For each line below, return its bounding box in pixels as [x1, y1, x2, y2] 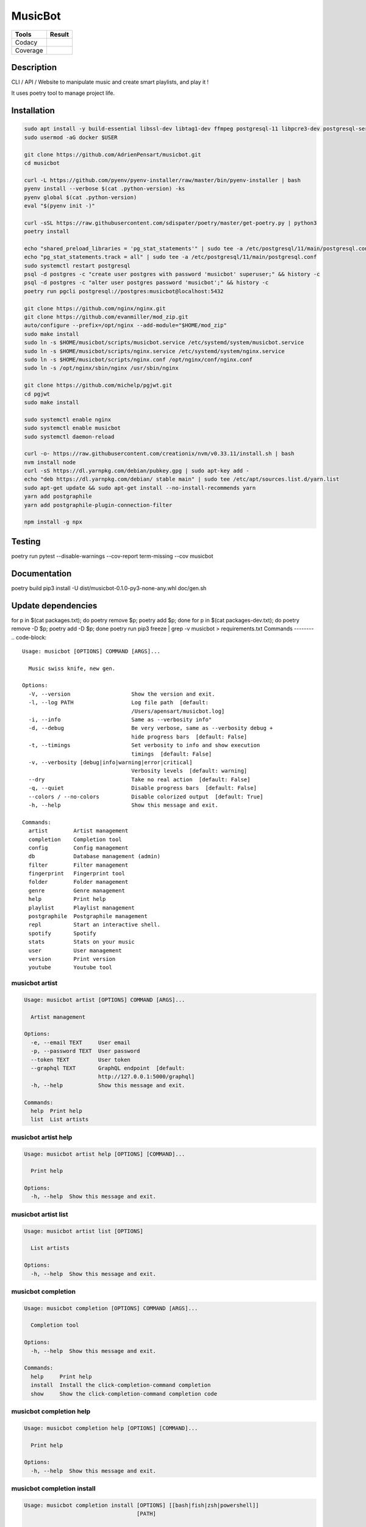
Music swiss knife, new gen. [28, 665, 116, 672]
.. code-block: [11, 633, 47, 641]
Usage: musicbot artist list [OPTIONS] [24, 1228, 143, 1234]
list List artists [30, 1116, 89, 1123]
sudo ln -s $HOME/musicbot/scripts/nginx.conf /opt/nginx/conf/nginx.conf [24, 356, 253, 363]
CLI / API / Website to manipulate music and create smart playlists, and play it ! [11, 78, 209, 86]
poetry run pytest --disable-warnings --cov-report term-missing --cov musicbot [11, 552, 213, 559]
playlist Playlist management [28, 904, 135, 911]
